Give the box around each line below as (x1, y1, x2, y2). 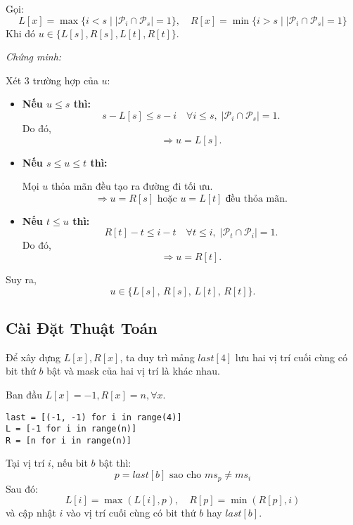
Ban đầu (6, 387, 42, 401)
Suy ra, (6, 271, 37, 286)
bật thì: (98, 455, 131, 470)
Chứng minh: (6, 49, 62, 64)
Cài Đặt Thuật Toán (6, 316, 158, 338)
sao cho (169, 470, 202, 481)
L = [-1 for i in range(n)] (6, 424, 137, 434)
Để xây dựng (6, 349, 60, 364)
